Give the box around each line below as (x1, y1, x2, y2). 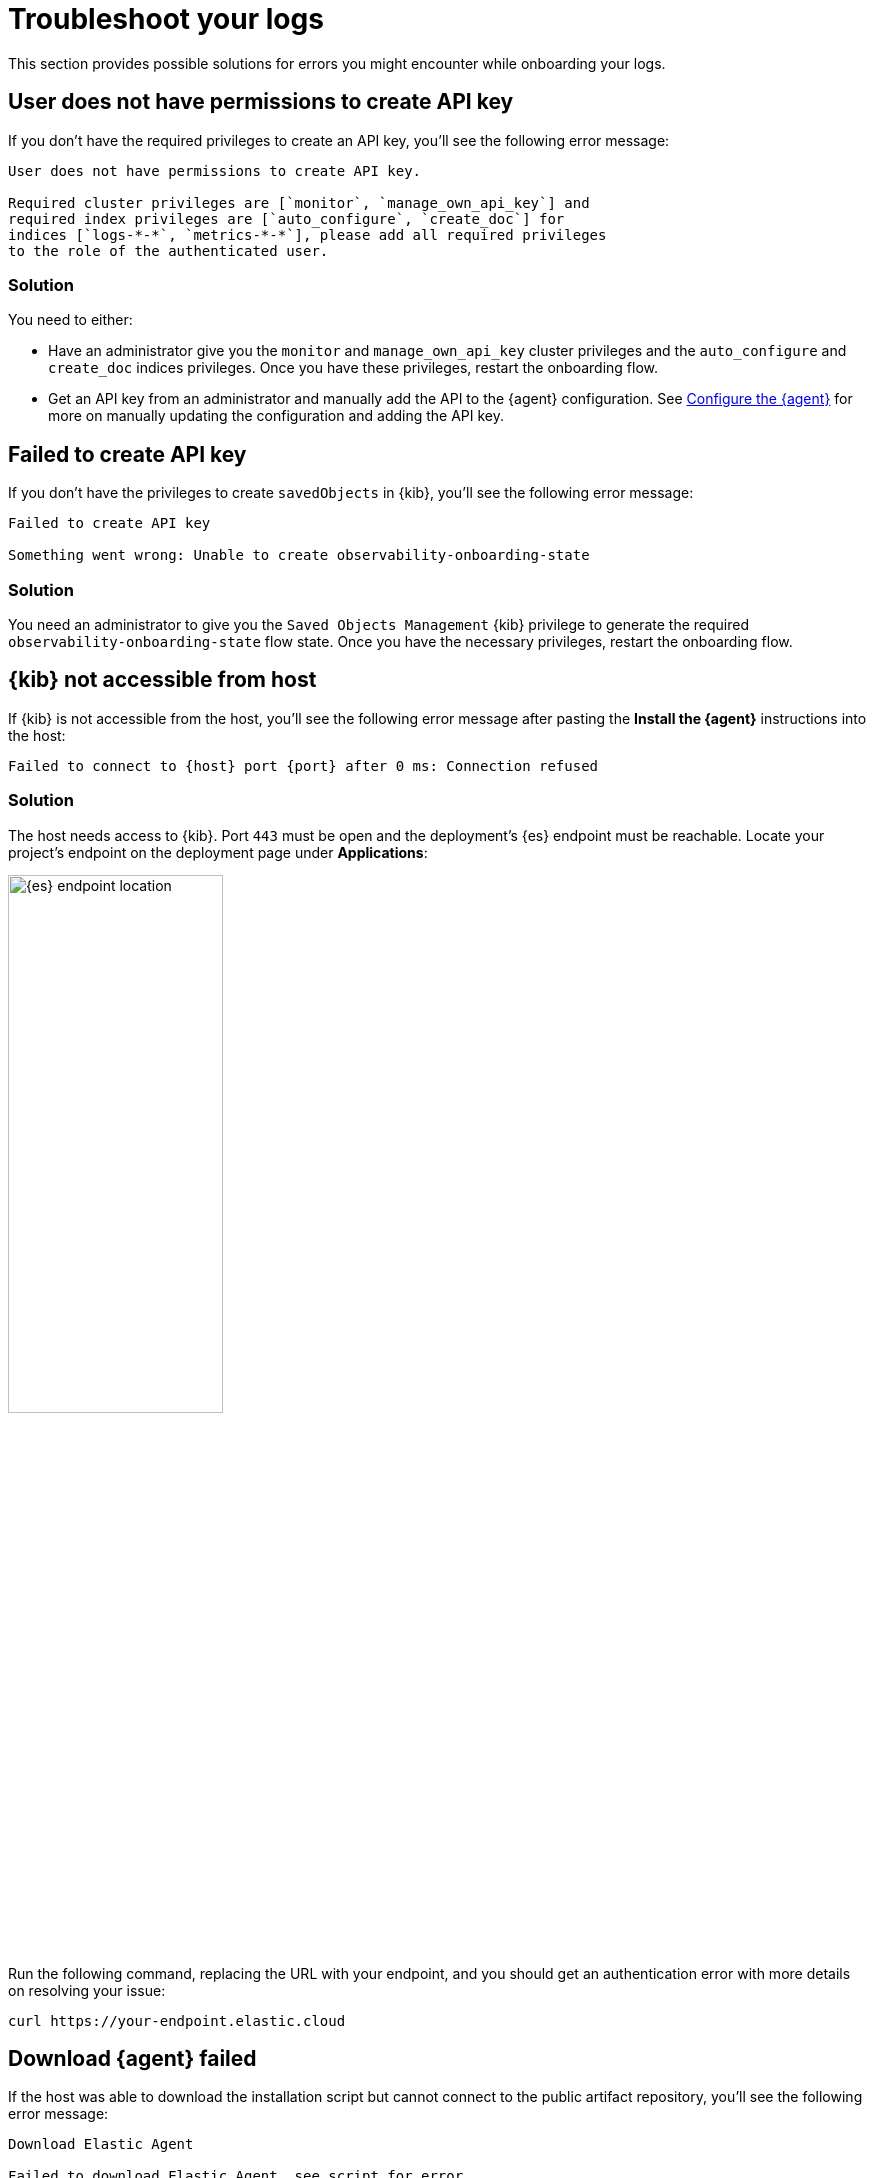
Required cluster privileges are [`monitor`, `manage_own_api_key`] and (8, 194, 590, 211)
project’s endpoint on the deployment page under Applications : (8, 843, 428, 861)
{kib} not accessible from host (8, 667, 317, 693)
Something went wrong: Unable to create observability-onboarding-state (8, 547, 590, 564)
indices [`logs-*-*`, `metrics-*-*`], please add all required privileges (8, 226, 607, 243)
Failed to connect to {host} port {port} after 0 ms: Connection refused (8, 757, 599, 774)
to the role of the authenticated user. (8, 242, 329, 259)
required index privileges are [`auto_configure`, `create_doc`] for (8, 210, 565, 227)
